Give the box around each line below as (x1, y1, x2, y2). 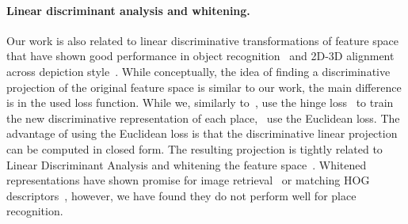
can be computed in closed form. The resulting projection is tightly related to (6, 140, 383, 157)
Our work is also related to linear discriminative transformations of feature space (6, 32, 399, 48)
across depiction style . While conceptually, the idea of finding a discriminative (6, 63, 391, 79)
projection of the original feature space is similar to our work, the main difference (6, 78, 402, 95)
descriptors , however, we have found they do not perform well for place (6, 187, 357, 203)
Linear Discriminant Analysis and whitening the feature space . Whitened (6, 156, 367, 173)
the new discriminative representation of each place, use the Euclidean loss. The (6, 109, 400, 126)
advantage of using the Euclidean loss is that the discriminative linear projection (6, 125, 398, 142)
